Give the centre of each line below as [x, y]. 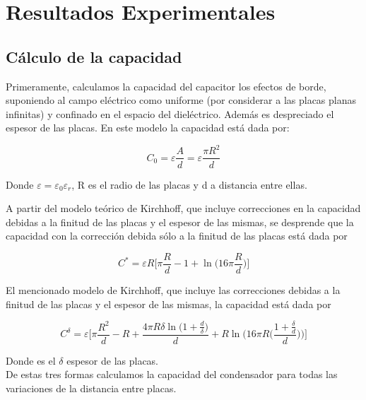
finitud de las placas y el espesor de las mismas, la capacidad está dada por [169, 304]
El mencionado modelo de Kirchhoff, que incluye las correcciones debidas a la [173, 289]
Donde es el [31, 360]
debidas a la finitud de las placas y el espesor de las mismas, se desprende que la [180, 222]
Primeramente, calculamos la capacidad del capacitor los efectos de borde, [166, 86]
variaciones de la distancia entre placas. [91, 388]
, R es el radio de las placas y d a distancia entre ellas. [189, 184]
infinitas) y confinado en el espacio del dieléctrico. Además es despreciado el [170, 113]
